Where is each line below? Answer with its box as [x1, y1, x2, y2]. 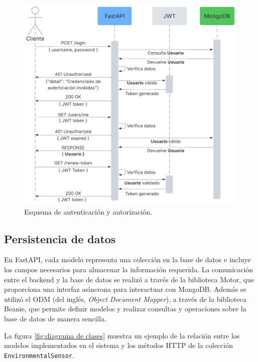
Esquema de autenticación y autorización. [24, 206, 153, 217]
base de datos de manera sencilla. [4, 313, 107, 323]
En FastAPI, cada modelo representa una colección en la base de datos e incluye [4, 254, 251, 265]
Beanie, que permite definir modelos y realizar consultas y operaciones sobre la [4, 303, 246, 314]
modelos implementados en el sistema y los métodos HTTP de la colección [4, 340, 233, 350]
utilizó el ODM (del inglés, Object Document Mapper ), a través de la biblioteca [4, 293, 246, 304]
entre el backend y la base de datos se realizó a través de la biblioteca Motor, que [4, 274, 254, 284]
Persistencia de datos [4, 231, 116, 246]
